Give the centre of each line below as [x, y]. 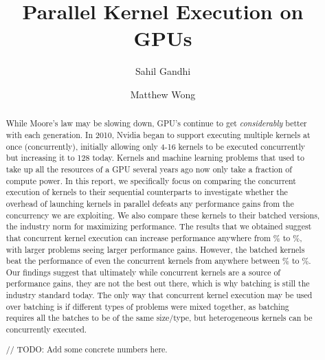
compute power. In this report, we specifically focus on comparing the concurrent [151, 180]
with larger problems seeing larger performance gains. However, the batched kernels [155, 249]
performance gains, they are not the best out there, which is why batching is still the [158, 283]
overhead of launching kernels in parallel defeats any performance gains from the [150, 203]
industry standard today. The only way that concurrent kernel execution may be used [159, 295]
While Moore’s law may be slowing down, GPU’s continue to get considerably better [156, 123]
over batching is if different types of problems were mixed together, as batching [147, 306]
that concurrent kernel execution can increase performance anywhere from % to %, [154, 237]
